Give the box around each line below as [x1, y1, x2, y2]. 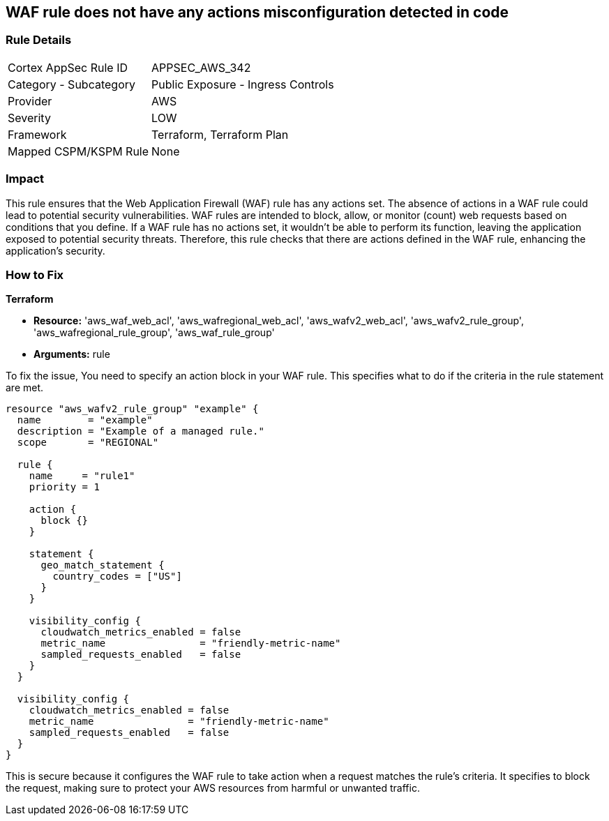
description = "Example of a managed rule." [17, 425, 264, 437]
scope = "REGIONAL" [17, 437, 159, 449]
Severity [8, 110, 51, 125]
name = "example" [17, 414, 153, 426]
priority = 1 [29, 481, 100, 493]
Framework [8, 127, 67, 142]
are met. [6, 382, 44, 394]
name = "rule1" [29, 470, 135, 482]
